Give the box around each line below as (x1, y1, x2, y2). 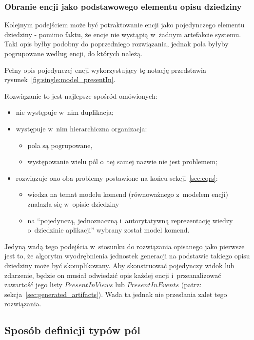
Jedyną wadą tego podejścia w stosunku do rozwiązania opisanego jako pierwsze (4, 241, 245, 251)
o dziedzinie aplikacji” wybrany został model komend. (27, 225, 190, 235)
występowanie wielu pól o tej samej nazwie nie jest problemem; (27, 156, 217, 167)
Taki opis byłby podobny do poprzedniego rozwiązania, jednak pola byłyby (4, 39, 229, 49)
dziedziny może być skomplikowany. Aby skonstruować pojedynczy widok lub (4, 260, 234, 270)
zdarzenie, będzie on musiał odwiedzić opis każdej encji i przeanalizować (4, 270, 221, 280)
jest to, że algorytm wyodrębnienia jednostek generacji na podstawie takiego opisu (4, 251, 250, 261)
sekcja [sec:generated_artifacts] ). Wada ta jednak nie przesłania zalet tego (4, 289, 227, 299)
